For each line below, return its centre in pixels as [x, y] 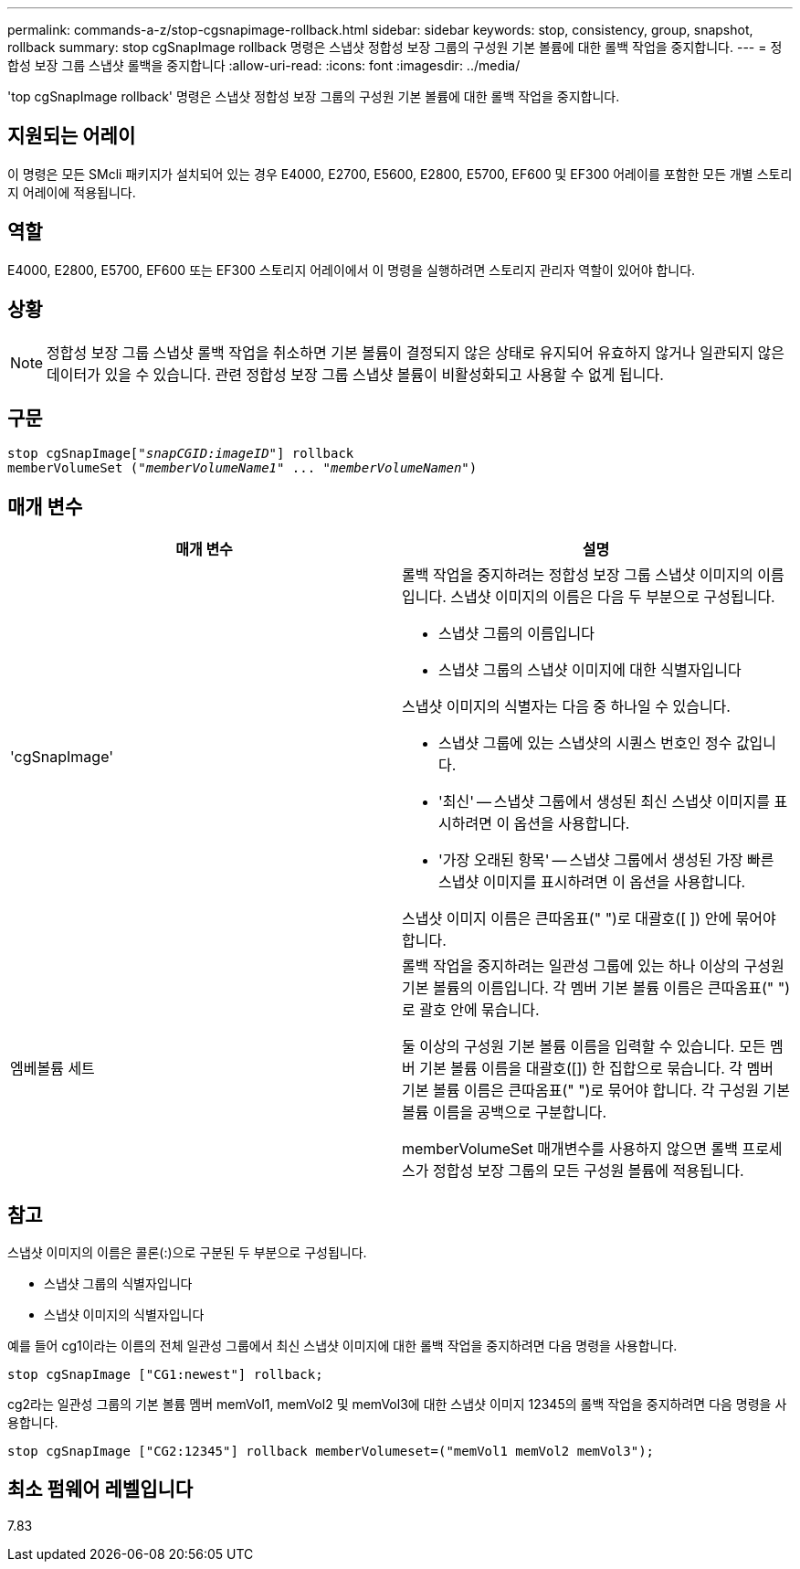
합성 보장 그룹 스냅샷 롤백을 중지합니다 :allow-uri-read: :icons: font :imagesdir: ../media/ [264, 65]
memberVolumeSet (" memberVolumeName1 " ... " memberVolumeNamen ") [242, 468]
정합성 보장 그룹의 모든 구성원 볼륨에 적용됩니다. [588, 1171]
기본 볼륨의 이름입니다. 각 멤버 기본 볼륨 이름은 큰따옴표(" [588, 988]
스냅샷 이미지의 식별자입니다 [124, 1315]
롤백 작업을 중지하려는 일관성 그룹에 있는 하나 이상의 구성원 [593, 966]
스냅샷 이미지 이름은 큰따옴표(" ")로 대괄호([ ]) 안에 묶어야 [589, 919]
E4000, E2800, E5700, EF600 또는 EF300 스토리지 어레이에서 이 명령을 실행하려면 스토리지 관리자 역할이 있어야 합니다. [352, 270]
